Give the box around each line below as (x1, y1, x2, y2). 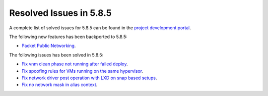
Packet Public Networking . (21, 43, 76, 49)
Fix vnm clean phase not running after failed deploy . (21, 61, 128, 67)
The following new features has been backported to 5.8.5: (9, 34, 128, 40)
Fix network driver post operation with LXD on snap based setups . (21, 75, 157, 81)
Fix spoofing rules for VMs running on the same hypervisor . (21, 68, 143, 74)
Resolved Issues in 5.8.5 (9, 7, 112, 18)
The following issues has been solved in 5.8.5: (9, 52, 104, 58)
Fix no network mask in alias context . (21, 82, 98, 88)
